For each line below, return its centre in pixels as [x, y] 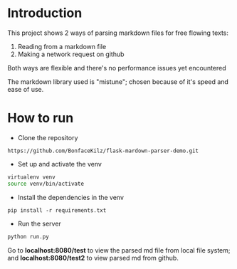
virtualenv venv [31, 177]
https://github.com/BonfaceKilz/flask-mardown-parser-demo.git [103, 151]
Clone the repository [48, 137]
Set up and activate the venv [59, 164]
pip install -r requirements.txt [57, 210]
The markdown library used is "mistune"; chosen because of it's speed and [118, 81]
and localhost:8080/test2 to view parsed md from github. [93, 258]
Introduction [45, 13]
